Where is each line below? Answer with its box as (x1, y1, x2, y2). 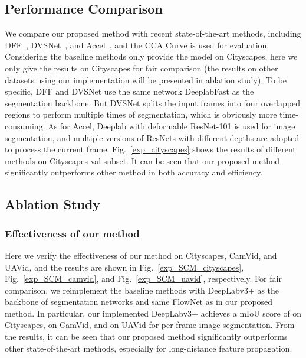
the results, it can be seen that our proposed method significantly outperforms (5, 330, 288, 343)
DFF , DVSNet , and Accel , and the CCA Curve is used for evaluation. (5, 38, 269, 51)
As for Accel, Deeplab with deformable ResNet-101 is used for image (48, 119, 295, 132)
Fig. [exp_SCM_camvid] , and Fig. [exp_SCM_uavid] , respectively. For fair (5, 272, 282, 285)
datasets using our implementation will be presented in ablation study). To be (5, 73, 287, 86)
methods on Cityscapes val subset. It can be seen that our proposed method (5, 154, 280, 167)
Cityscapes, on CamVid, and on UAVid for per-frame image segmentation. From (5, 318, 295, 331)
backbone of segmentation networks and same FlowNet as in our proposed (5, 295, 273, 308)
